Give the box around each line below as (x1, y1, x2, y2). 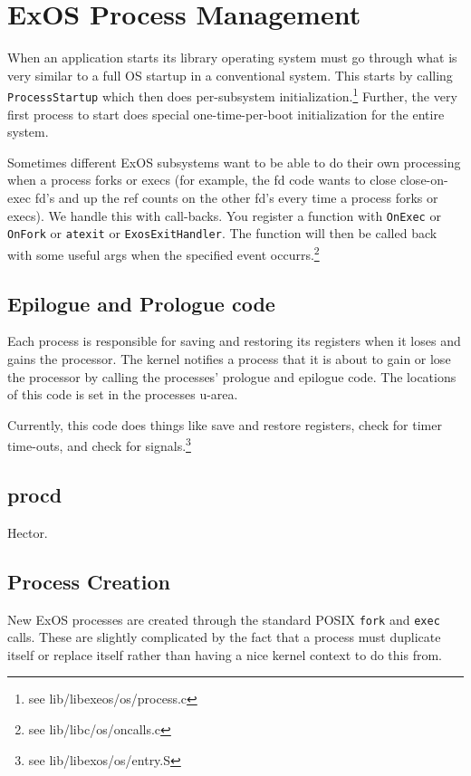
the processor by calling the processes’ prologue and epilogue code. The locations (7, 367, 457, 386)
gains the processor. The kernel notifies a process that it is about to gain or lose (7, 349, 451, 368)
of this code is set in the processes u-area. (7, 385, 238, 404)
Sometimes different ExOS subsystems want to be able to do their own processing (7, 152, 461, 171)
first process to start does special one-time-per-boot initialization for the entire (7, 104, 445, 123)
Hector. (7, 522, 48, 541)
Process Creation (7, 567, 170, 595)
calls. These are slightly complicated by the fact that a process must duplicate (7, 628, 441, 647)
